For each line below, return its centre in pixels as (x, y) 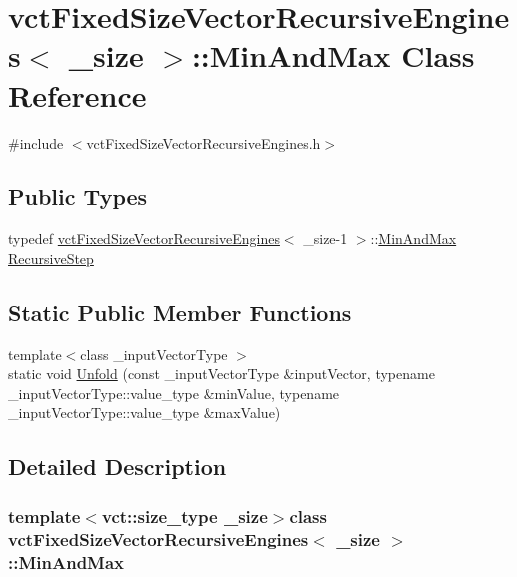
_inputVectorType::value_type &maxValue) (144, 412)
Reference (77, 94)
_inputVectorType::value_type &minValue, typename (174, 392)
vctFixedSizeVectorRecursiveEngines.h (203, 142)
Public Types (78, 196)
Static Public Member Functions (180, 311)
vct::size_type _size (184, 515)
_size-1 (325, 238)
